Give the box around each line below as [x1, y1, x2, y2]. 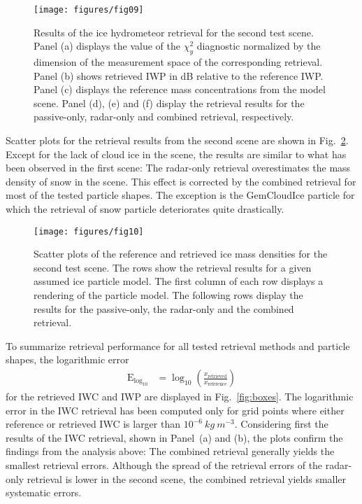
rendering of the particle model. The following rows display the [34, 288, 303, 302]
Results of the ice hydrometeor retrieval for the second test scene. [34, 24, 314, 39]
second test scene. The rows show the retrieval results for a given [34, 260, 312, 274]
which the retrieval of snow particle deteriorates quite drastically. [6, 201, 284, 216]
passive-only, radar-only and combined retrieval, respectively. [34, 109, 294, 124]
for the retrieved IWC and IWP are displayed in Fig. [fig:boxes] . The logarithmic [6, 389, 354, 404]
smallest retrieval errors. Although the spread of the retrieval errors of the [6, 457, 323, 472]
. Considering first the [234, 416, 328, 431]
